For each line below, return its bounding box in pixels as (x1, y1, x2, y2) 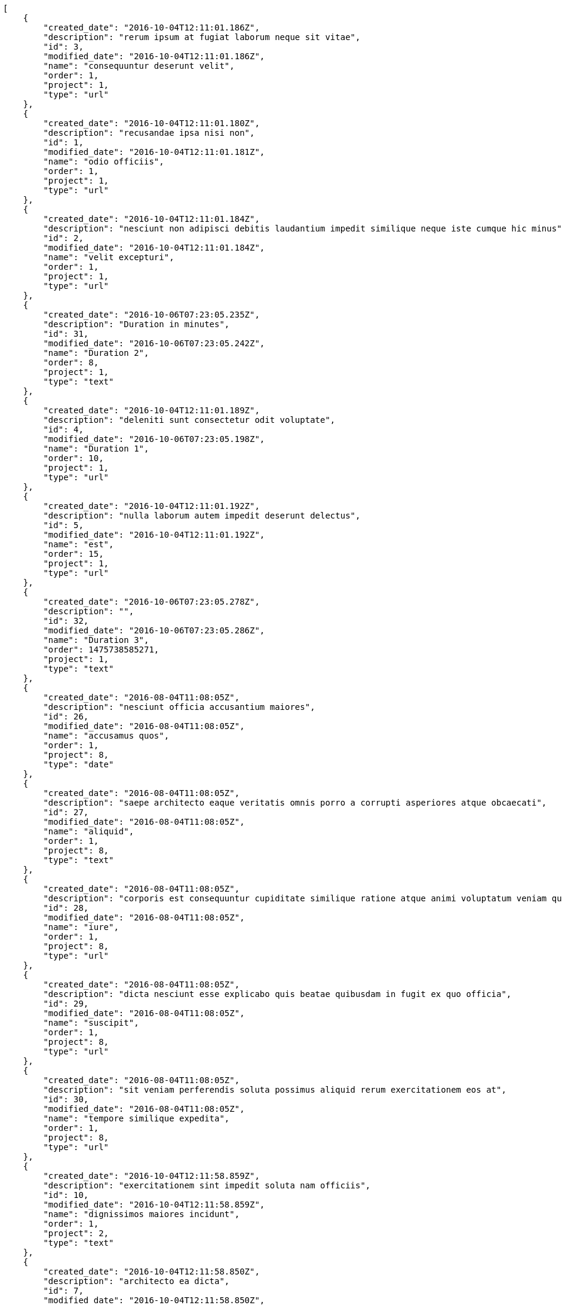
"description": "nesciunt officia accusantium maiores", (43, 702, 315, 712)
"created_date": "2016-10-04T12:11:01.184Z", (43, 214, 260, 224)
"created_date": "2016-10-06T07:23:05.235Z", (43, 310, 260, 319)
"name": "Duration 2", (43, 348, 149, 358)
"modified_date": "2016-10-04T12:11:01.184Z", (43, 243, 265, 252)
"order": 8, (43, 358, 99, 367)
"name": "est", (43, 539, 114, 549)
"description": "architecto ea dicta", (43, 1276, 230, 1286)
